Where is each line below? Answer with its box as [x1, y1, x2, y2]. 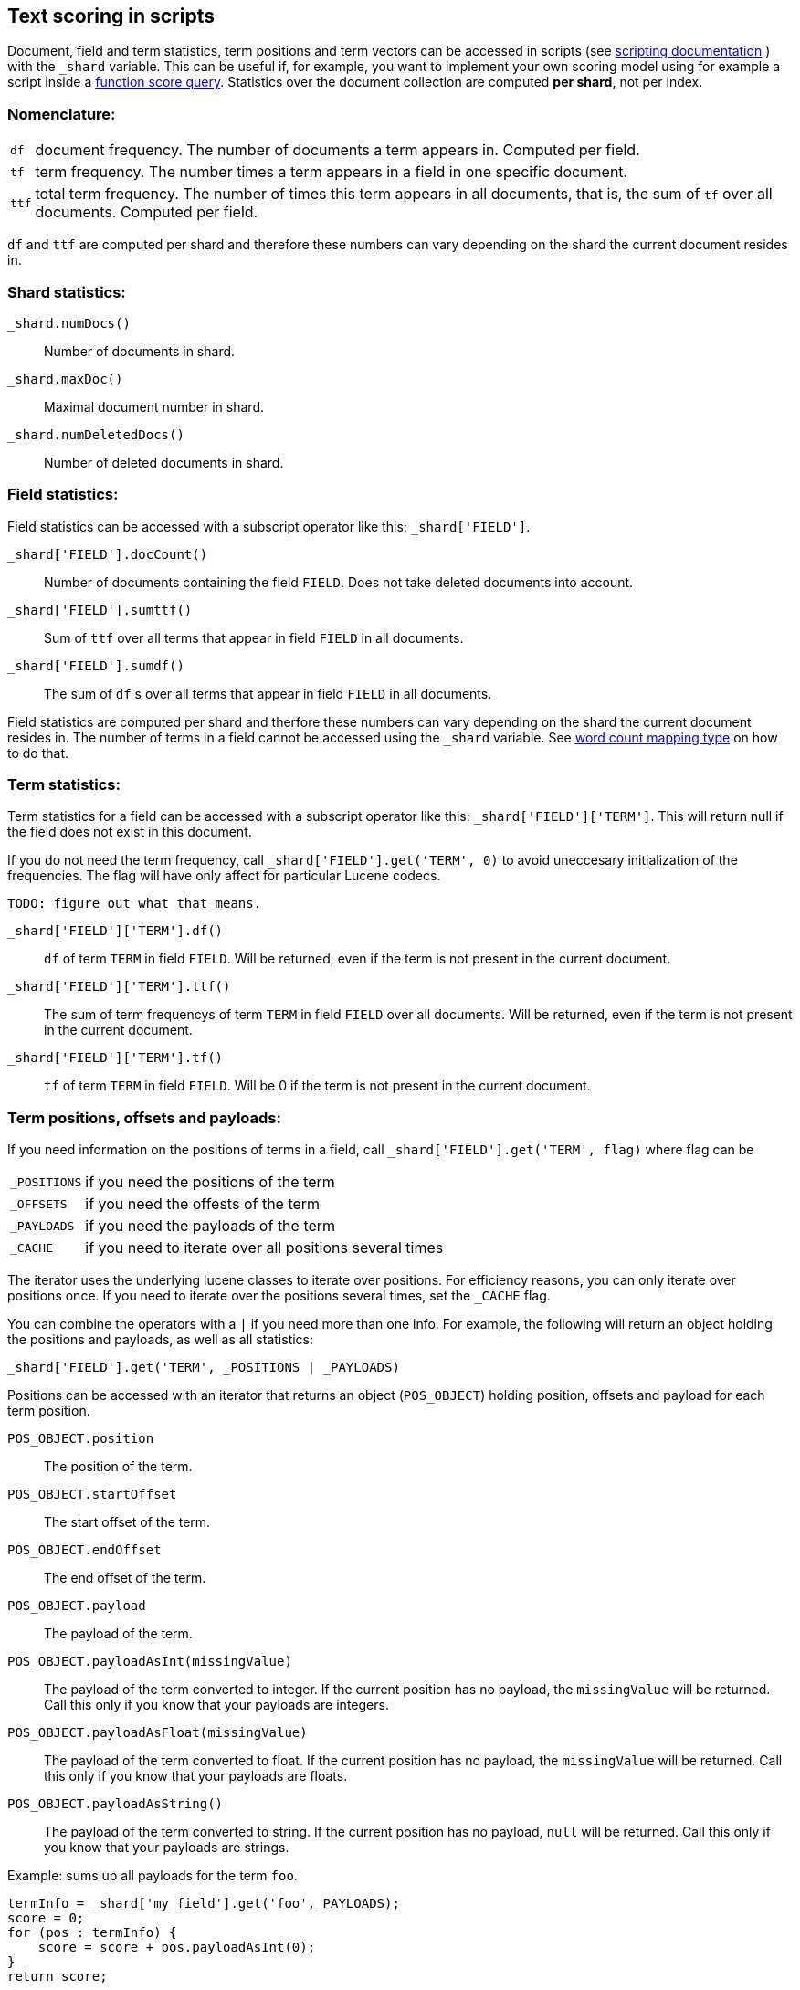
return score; [7, 1969, 108, 1985]
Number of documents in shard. [44, 342, 236, 359]
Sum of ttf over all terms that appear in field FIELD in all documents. [44, 629, 464, 646]
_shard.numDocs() [7, 315, 131, 331]
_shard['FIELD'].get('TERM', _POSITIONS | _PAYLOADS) [7, 1360, 400, 1375]
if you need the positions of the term [85, 1173, 335, 1192]
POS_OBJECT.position [7, 1431, 154, 1447]
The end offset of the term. [44, 1570, 206, 1586]
